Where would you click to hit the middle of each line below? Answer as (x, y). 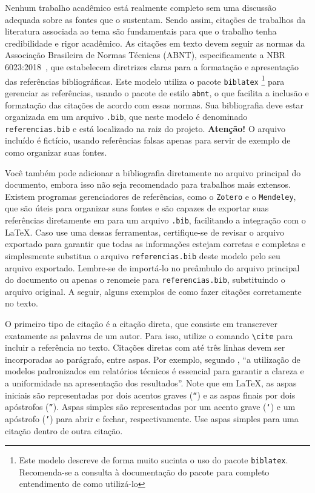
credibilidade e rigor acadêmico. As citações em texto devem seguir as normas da (155, 43)
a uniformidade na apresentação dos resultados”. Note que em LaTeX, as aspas (151, 383)
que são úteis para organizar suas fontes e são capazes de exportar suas (137, 208)
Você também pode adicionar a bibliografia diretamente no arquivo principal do (153, 172)
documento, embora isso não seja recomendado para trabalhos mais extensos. (148, 184)
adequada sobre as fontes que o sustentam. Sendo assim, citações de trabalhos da (155, 19)
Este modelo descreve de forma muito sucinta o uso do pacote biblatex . (154, 460)
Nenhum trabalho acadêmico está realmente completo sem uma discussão (141, 7)
